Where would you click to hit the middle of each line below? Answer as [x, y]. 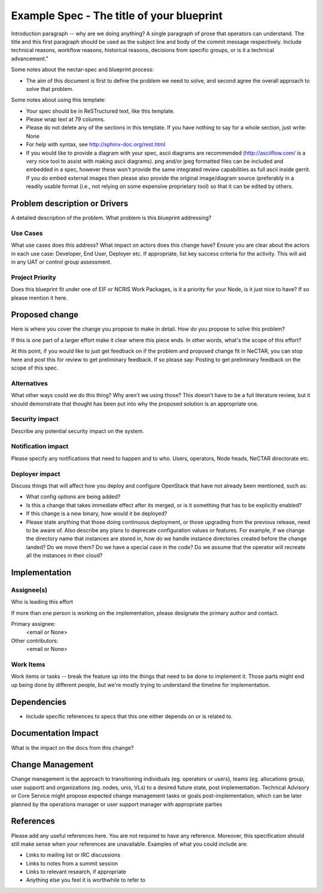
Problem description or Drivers [70, 203]
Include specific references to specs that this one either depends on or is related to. [129, 716]
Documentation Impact [55, 733]
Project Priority [33, 277]
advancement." [30, 58]
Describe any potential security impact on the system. [77, 431]
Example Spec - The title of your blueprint [117, 16]
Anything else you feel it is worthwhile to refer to [86, 880]
